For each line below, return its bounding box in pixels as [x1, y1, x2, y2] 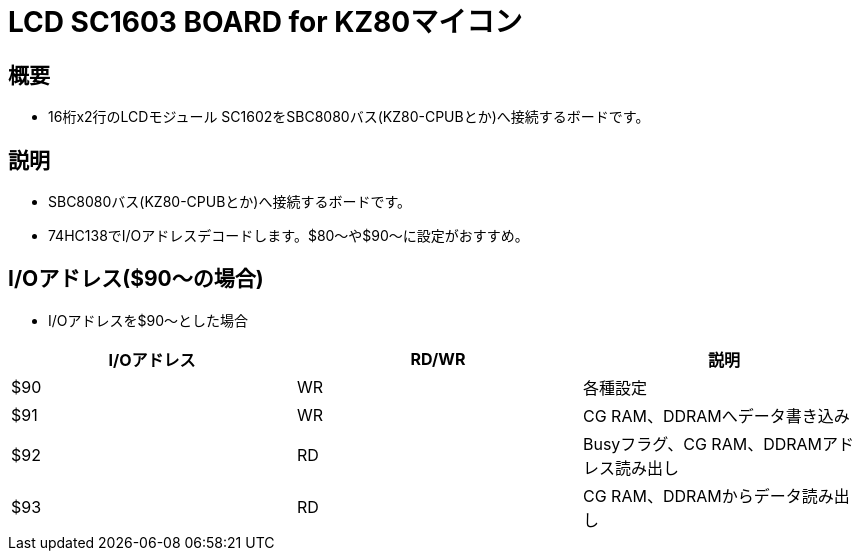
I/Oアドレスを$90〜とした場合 [48, 311, 249, 329]
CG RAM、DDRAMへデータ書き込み [582, 405, 850, 426]
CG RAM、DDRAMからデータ [582, 485, 802, 506]
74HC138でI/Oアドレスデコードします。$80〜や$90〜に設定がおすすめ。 [48, 227, 529, 245]
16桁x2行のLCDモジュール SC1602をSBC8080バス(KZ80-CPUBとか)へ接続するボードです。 [48, 108, 650, 126]
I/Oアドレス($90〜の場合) [8, 266, 264, 292]
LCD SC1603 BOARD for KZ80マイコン [8, 5, 523, 39]
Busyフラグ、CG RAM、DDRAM [582, 433, 823, 454]
